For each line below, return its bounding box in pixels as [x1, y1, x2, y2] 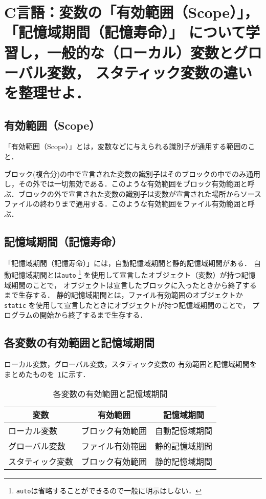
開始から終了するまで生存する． [39, 309, 147, 320]
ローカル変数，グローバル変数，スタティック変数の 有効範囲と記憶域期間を [4, 359, 257, 369]
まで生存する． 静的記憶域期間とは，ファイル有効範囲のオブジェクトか [4, 289, 243, 300]
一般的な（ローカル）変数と [47, 41, 234, 63]
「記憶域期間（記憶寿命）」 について [4, 22, 246, 43]
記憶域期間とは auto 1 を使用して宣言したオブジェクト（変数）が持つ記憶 [11, 268, 256, 280]
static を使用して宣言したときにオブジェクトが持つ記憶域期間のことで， [4, 299, 250, 310]
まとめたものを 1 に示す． [4, 368, 90, 379]
